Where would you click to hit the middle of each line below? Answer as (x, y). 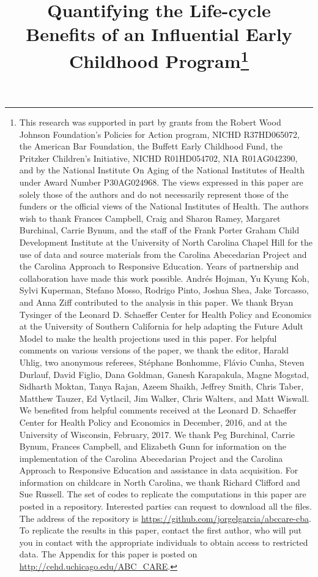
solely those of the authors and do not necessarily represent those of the (154, 194)
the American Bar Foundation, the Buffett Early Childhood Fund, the (151, 146)
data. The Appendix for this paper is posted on (108, 554)
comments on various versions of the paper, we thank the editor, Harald (154, 350)
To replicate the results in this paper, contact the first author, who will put (161, 530)
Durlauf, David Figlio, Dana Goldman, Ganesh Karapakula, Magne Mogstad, (164, 374)
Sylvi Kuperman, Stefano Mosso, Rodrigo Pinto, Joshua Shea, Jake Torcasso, (164, 290)
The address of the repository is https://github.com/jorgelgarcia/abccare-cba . (165, 518)
